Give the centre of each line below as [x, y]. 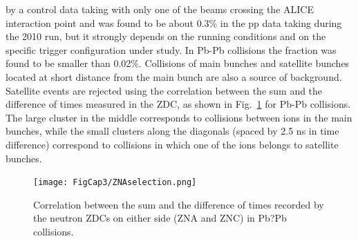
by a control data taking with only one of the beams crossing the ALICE [160, 9]
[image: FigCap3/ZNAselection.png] [115, 183]
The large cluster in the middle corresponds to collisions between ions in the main [179, 117]
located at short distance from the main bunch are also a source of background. [174, 76]
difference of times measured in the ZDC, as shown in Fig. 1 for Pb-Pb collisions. [178, 104]
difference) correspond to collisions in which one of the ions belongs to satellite [172, 144]
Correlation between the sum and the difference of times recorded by [179, 204]
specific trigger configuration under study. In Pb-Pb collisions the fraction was [171, 49]
